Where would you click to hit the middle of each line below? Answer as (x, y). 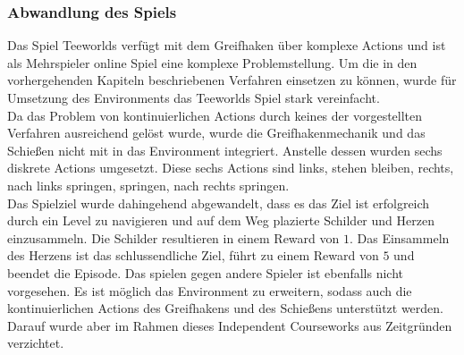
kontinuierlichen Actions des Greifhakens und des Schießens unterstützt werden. (225, 308)
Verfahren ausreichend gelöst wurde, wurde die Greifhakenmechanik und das (216, 133)
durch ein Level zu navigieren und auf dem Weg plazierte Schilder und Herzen (221, 220)
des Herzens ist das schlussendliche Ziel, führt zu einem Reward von (193, 255)
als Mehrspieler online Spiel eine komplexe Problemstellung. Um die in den (212, 62)
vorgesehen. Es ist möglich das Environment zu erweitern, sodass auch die (210, 290)
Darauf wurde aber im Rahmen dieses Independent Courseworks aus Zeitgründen (230, 325)
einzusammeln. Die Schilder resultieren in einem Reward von (173, 237)
